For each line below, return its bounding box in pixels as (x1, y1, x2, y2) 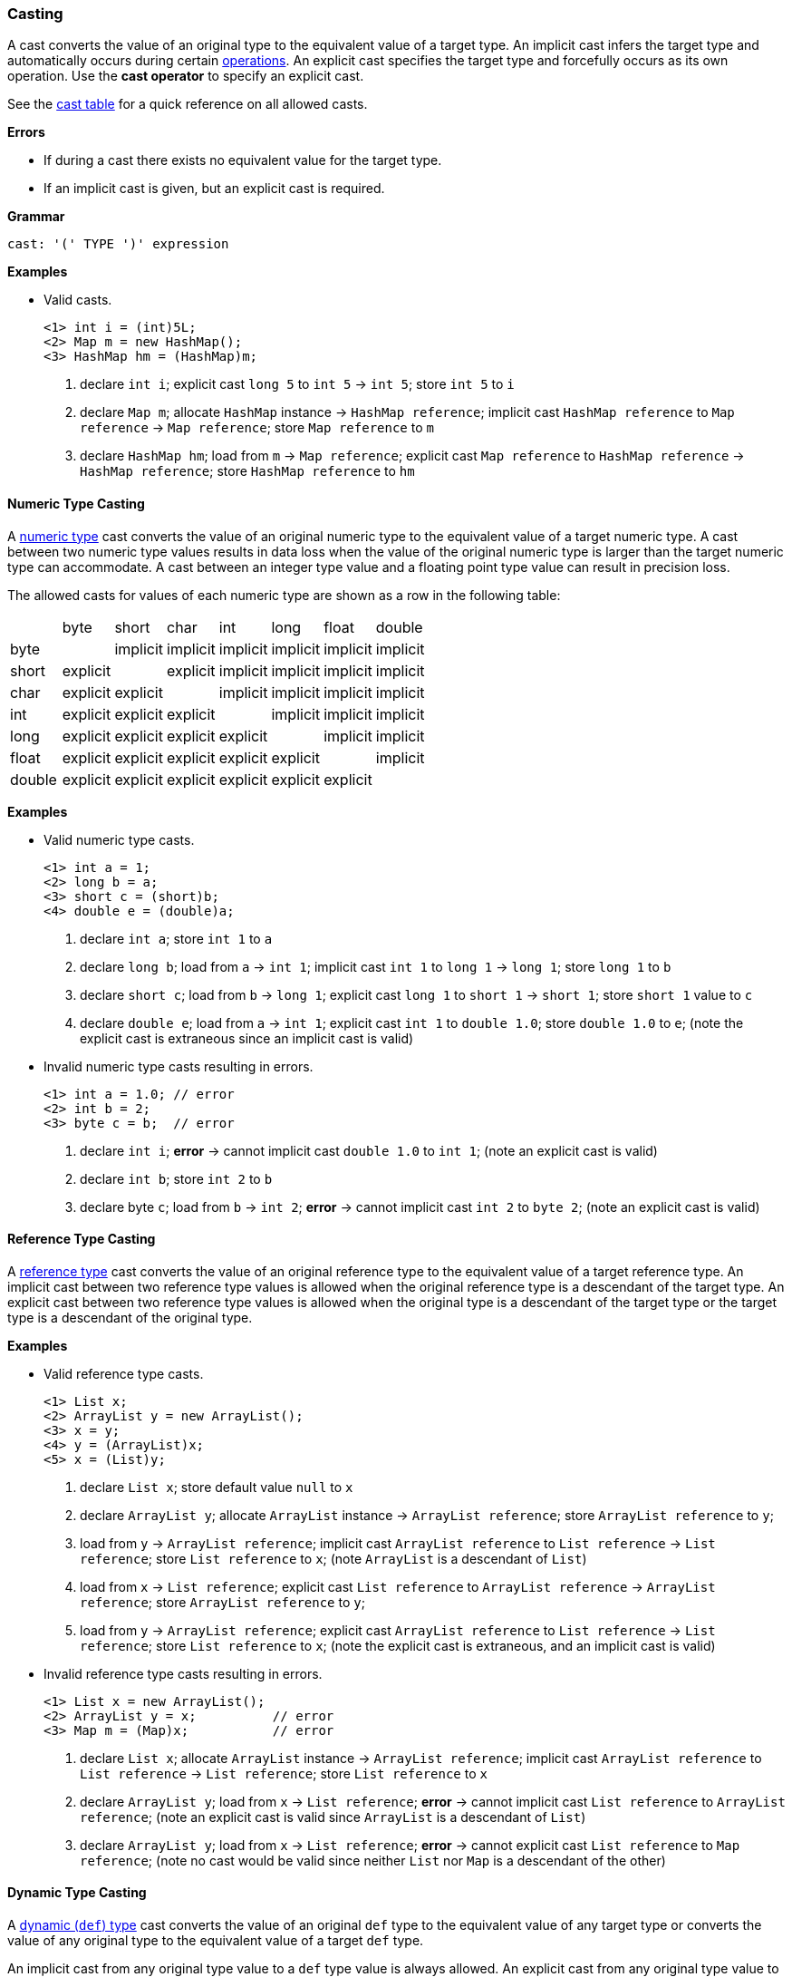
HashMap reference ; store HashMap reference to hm (80, 463, 415, 480)
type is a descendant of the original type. (7, 1309, 253, 1325)
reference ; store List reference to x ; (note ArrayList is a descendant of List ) (80, 1550, 587, 1566)
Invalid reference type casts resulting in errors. (43, 1665, 323, 1681)
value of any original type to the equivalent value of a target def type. (7, 1933, 424, 1949)
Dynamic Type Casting (7, 1885, 147, 1901)
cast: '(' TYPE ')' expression (7, 237, 229, 252)
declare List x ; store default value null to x (80, 1478, 353, 1495)
